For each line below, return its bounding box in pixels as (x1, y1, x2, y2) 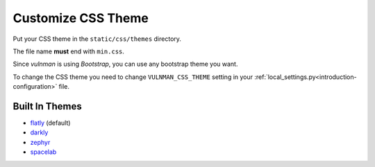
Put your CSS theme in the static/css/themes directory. (12, 35, 182, 43)
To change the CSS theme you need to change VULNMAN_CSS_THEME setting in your (12, 73, 253, 81)
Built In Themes (12, 100, 83, 112)
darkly (30, 128, 49, 137)
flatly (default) (30, 118, 71, 128)
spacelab (30, 148, 57, 156)
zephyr (30, 138, 51, 146)
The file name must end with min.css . (12, 47, 125, 55)
